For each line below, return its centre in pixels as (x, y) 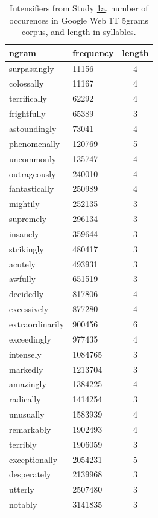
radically (25, 399)
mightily (24, 204)
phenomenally (35, 143)
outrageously (33, 173)
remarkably (30, 429)
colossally (27, 83)
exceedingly (30, 339)
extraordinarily (37, 323)
